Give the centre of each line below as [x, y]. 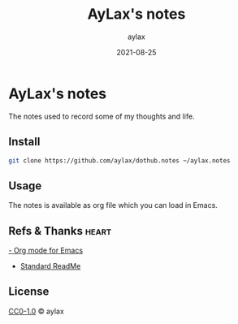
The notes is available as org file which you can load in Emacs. [113, 205]
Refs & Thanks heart [60, 231]
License [29, 292]
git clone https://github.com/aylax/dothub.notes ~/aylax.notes [119, 160]
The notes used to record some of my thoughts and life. [102, 116]
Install [24, 142]
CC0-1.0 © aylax [37, 311]
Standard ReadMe [50, 266]
